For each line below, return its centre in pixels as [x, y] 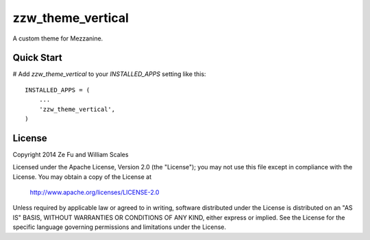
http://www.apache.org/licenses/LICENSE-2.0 [95, 193]
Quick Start [37, 58]
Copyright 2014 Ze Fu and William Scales [71, 154]
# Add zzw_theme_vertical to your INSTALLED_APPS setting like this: [109, 74]
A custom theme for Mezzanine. [58, 38]
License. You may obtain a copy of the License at [82, 177]
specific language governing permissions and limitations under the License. [119, 227]
